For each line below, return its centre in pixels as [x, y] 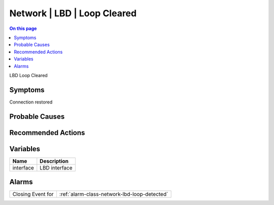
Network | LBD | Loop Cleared [73, 13]
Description [54, 161]
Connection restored [31, 102]
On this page [23, 28]
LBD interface [56, 167]
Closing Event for [33, 194]
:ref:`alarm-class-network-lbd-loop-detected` [114, 194]
